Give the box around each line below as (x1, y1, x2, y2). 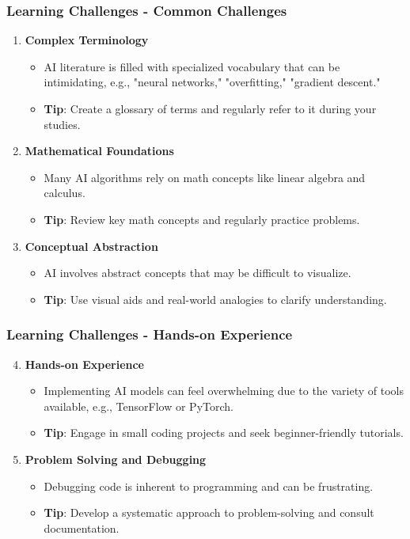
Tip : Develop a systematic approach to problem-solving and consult (44, 504, 374, 521)
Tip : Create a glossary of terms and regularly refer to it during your (44, 101, 377, 116)
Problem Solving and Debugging (25, 450, 207, 467)
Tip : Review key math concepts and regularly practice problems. (44, 211, 360, 227)
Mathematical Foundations (25, 142, 174, 159)
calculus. (44, 184, 85, 201)
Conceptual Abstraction (25, 237, 158, 254)
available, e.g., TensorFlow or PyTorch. (44, 397, 233, 414)
